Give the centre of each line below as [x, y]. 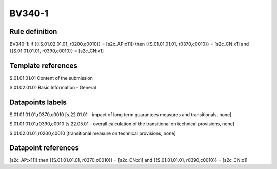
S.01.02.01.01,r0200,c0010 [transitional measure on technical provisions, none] [93, 133]
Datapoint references [44, 148]
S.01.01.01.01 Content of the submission [51, 78]
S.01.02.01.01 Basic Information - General [53, 87]
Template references [44, 66]
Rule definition [33, 32]
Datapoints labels [38, 102]
